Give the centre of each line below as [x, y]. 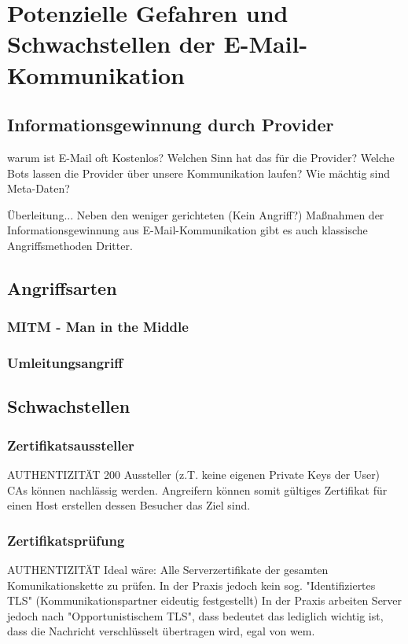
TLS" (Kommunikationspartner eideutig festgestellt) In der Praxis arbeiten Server [205, 600]
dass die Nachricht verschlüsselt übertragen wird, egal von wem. [161, 631]
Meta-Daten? [39, 188]
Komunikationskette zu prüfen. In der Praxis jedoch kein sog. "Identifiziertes [191, 585]
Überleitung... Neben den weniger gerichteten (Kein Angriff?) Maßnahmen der [196, 214]
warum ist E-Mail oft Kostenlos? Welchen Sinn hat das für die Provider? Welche [201, 157]
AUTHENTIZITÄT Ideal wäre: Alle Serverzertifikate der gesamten [168, 569]
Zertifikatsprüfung [66, 540]
